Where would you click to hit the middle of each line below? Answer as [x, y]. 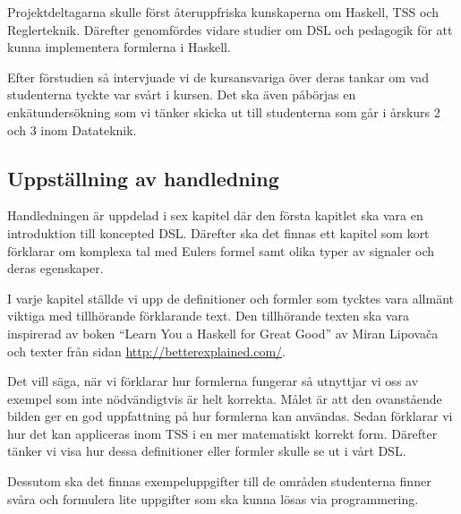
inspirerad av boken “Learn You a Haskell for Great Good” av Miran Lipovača [223, 333]
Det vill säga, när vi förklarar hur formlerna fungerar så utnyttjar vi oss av [213, 381]
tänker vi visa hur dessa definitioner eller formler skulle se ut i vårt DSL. [207, 451]
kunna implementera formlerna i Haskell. [119, 47]
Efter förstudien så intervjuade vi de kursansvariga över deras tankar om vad [218, 77]
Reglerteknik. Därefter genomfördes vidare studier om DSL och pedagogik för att [230, 29]
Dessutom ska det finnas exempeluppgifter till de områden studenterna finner [219, 481]
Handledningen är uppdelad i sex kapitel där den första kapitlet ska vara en [215, 215]
